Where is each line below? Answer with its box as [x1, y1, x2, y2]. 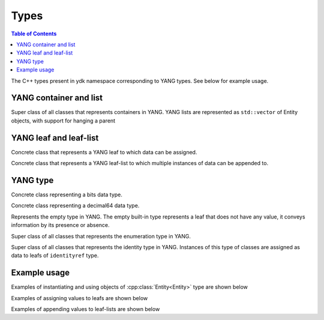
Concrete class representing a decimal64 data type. [11, 202, 140, 210]
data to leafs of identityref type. [11, 252, 99, 259]
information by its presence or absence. [11, 222, 110, 229]
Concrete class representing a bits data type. [11, 191, 123, 198]
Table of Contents [11, 30, 57, 37]
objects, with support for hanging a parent [11, 117, 116, 124]
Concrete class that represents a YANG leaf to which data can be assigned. [11, 148, 197, 155]
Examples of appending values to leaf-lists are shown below [11, 306, 160, 313]
